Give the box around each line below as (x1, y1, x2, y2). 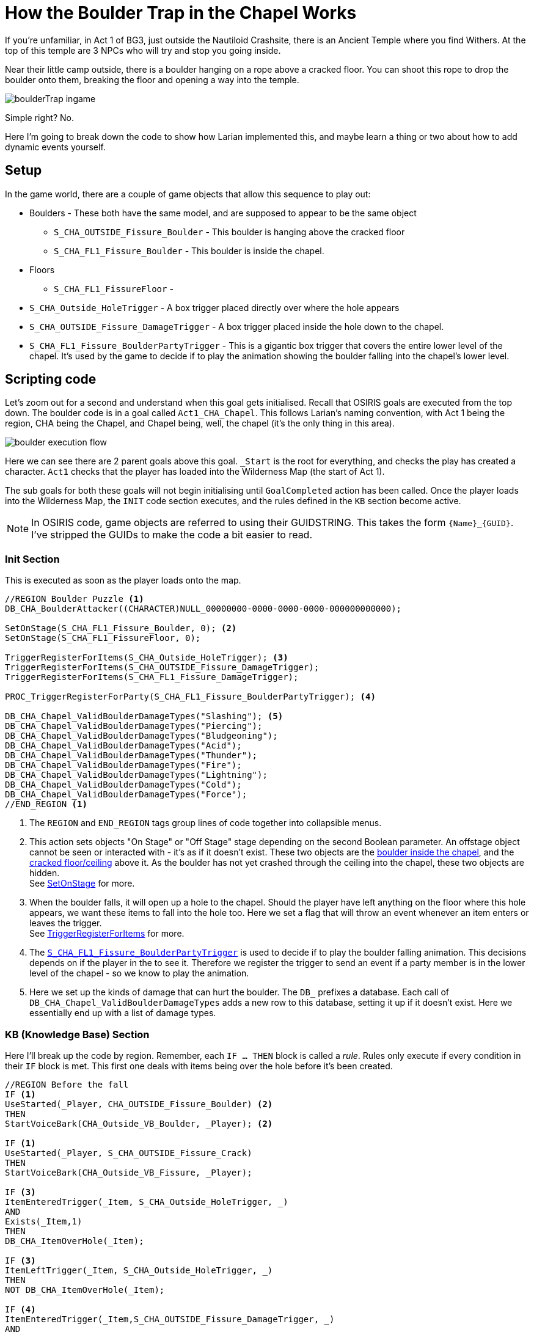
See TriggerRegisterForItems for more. (29, 928, 185, 939)
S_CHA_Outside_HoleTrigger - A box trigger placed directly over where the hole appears (29, 302, 400, 313)
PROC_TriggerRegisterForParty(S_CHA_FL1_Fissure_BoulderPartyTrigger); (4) (5, 692, 376, 702)
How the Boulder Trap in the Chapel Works (5, 2, 357, 23)
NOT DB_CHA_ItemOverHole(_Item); (5, 1284, 165, 1295)
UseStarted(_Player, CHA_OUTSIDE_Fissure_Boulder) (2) (5, 1099, 273, 1109)
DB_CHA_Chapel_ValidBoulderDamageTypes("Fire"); (5, 760, 242, 770)
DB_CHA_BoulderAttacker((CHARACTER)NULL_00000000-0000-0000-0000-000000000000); (5, 604, 402, 614)
